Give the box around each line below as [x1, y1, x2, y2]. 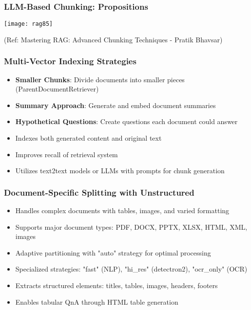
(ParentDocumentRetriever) [15, 84, 99, 94]
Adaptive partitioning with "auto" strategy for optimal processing [15, 247, 211, 257]
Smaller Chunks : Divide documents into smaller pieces [15, 74, 185, 84]
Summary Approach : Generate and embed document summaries [15, 100, 216, 110]
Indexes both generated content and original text [15, 133, 162, 143]
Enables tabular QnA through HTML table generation [15, 296, 178, 307]
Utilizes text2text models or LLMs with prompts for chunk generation [15, 165, 225, 176]
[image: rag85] [4, 20, 53, 28]
